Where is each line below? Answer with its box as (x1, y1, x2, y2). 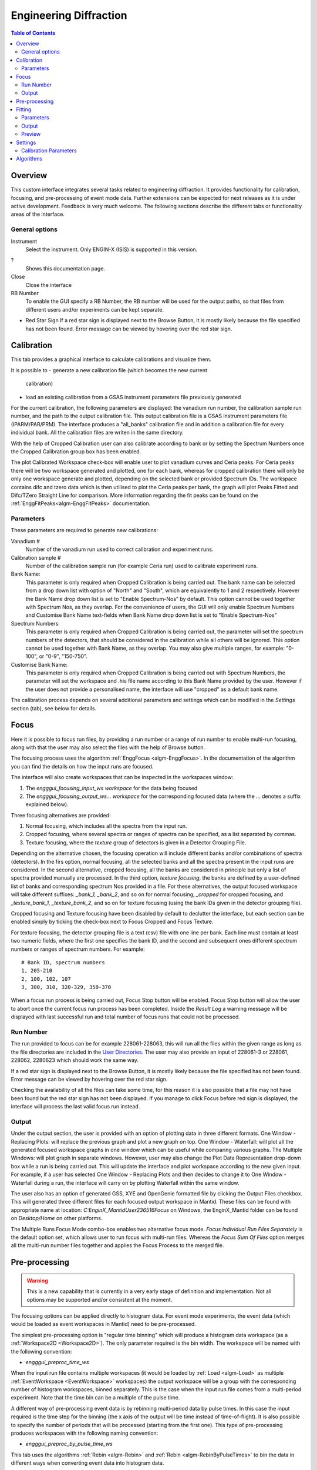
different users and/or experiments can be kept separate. (25, 306, 164, 313)
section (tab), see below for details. (11, 704, 97, 711)
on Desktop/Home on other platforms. (11, 1215, 103, 1222)
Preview (21, 131, 41, 138)
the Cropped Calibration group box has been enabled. (11, 447, 141, 455)
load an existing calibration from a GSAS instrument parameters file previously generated (25, 393, 241, 400)
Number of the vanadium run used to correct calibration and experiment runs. (25, 546, 214, 553)
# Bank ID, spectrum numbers (21, 959, 105, 965)
